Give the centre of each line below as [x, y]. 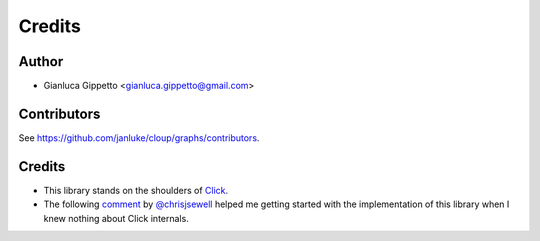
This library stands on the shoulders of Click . [136, 190]
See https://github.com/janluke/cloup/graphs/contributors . [139, 137]
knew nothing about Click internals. [116, 218]
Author [41, 61]
